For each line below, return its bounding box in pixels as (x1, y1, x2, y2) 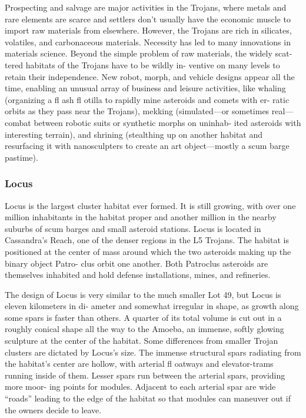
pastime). (5, 151, 38, 163)
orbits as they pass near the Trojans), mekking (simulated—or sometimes (5, 105, 270, 117)
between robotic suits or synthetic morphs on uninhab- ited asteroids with (34, 116, 301, 128)
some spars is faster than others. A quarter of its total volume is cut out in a (5, 311, 282, 323)
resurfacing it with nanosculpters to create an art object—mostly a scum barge (5, 140, 290, 152)
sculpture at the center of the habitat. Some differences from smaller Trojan (5, 334, 278, 347)
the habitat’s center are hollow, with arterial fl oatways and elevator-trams (5, 357, 274, 370)
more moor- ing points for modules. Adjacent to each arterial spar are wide (5, 380, 276, 393)
